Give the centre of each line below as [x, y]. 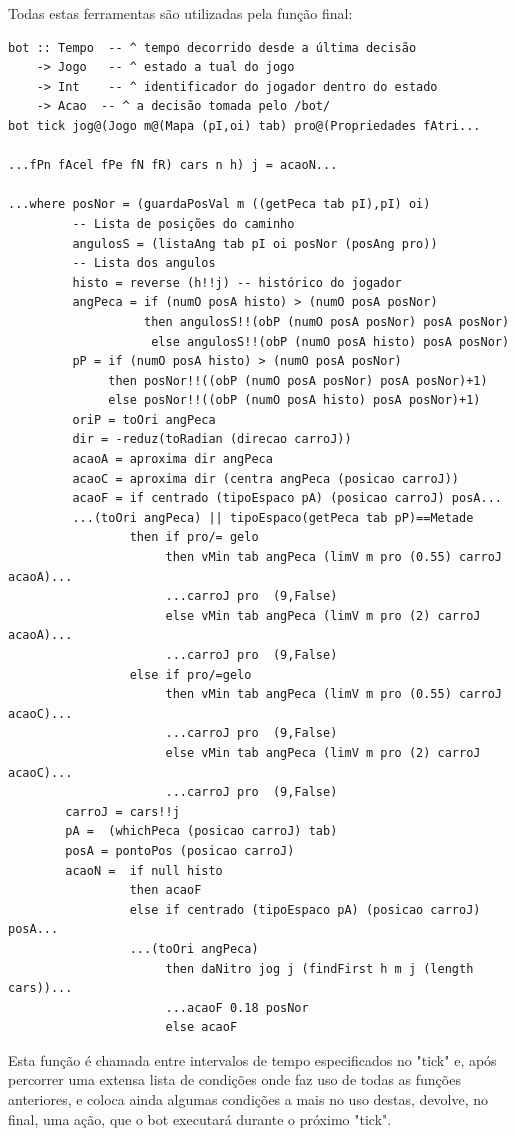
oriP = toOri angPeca [144, 419]
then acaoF [165, 890]
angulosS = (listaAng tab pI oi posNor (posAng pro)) [255, 243]
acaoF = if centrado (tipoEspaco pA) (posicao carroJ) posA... [287, 498]
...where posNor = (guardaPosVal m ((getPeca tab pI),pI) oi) [219, 204]
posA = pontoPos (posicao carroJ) [180, 850]
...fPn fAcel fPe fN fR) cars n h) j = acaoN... [173, 165]
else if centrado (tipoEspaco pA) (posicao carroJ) [305, 909]
